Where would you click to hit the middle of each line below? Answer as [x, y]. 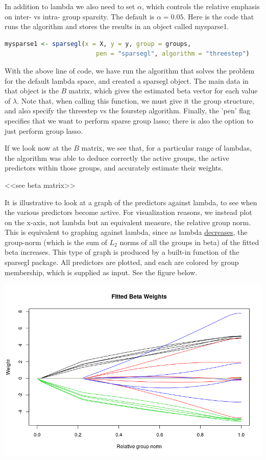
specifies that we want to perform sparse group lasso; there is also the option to [129, 120]
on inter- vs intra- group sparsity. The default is [80, 16]
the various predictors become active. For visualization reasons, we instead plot [128, 212]
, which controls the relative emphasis [201, 6]
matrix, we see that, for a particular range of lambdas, [166, 148]
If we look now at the [38, 148]
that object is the [32, 91]
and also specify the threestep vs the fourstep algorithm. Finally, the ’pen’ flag [128, 111]
